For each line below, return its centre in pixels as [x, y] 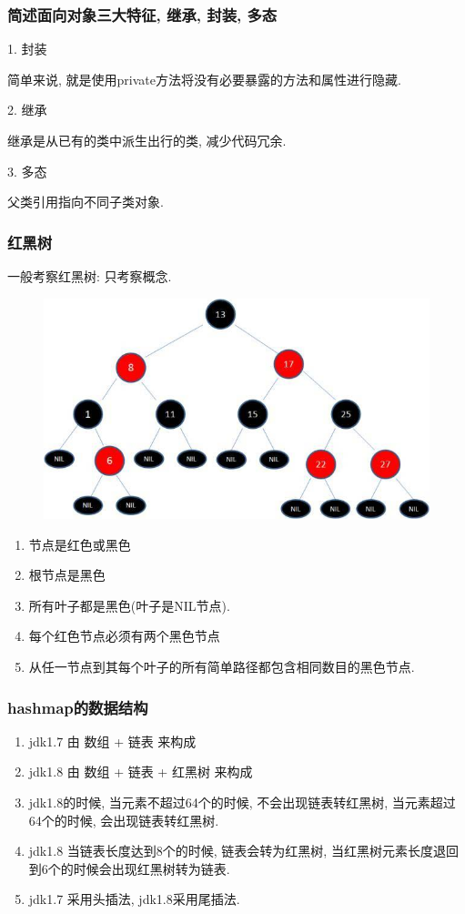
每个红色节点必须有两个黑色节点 [124, 636]
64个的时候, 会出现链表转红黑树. [124, 820]
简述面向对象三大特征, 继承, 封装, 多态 [142, 14]
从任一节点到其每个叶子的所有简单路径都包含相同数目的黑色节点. [222, 667]
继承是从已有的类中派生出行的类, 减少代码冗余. [147, 140]
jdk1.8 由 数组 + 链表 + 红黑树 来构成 [141, 772]
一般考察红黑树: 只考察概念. [90, 276]
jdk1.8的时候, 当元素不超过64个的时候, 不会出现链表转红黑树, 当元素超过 [242, 802]
